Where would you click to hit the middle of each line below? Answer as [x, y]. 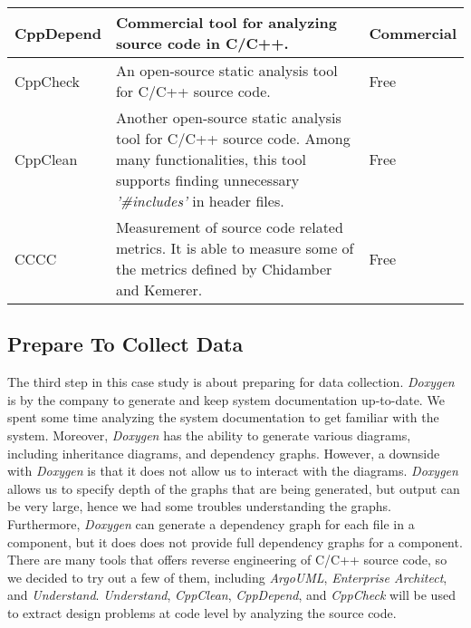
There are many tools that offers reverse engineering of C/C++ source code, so [227, 560]
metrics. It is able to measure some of [235, 248]
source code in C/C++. [202, 43]
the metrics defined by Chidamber [224, 269]
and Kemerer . [159, 290]
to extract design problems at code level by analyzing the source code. [202, 612]
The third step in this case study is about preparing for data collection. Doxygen [231, 382]
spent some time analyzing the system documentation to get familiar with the [223, 417]
